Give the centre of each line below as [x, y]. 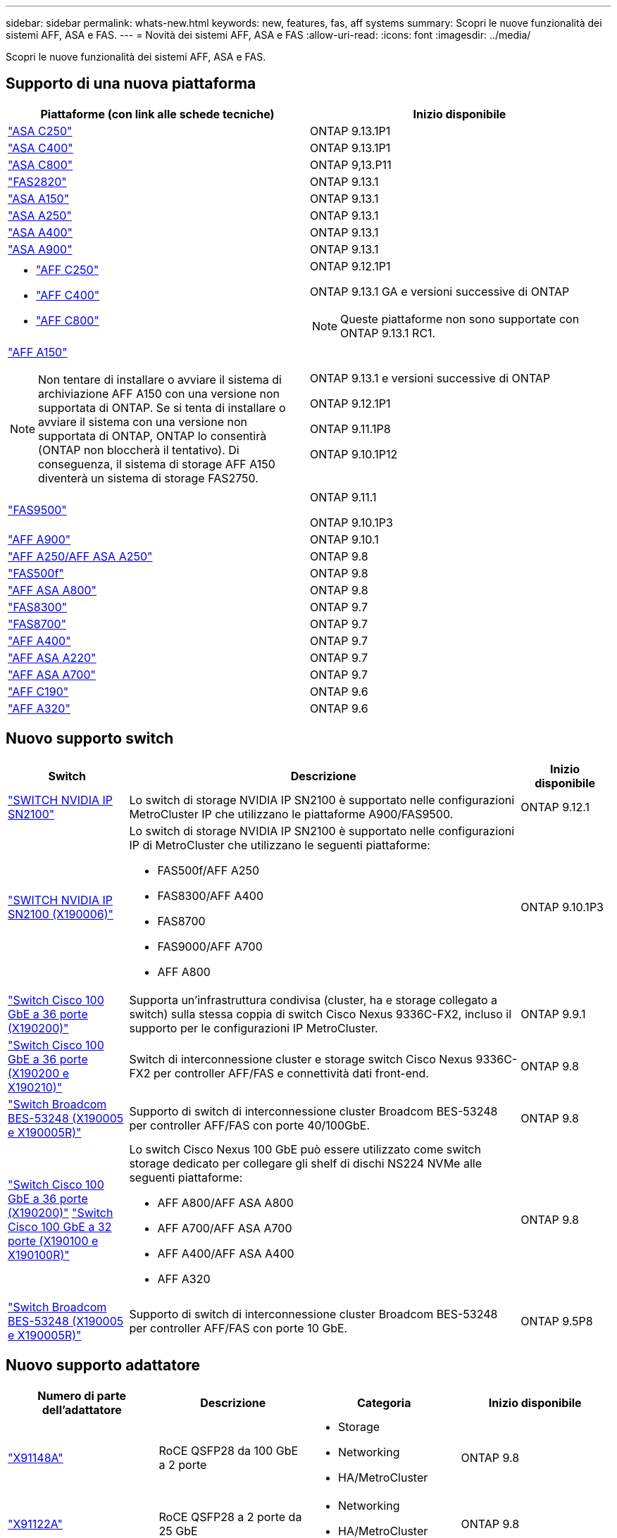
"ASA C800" [40, 164]
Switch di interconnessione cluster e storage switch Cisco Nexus [301, 1059]
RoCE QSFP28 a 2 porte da [230, 1517]
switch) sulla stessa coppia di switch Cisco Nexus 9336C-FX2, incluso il [320, 1014]
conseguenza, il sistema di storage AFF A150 [157, 464]
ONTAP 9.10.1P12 [354, 454]
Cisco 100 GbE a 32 [60, 1226]
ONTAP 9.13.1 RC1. [388, 333]
